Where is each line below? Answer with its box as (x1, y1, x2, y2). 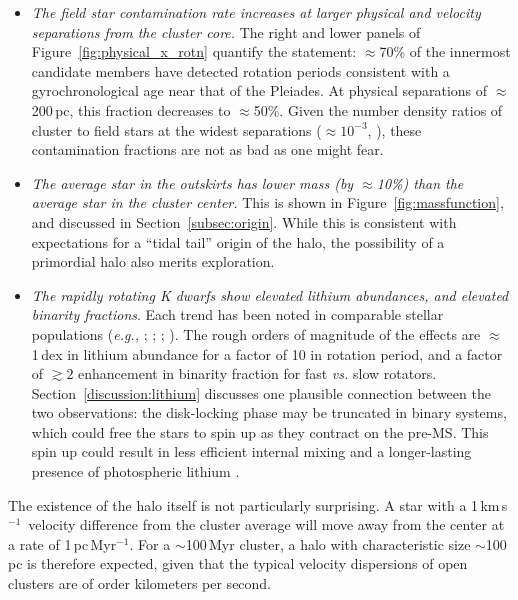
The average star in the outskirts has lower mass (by (31, 172, 354, 193)
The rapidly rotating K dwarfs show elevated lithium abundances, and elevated (31, 284, 509, 305)
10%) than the (376, 172, 464, 193)
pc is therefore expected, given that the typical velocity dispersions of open (8, 553, 468, 574)
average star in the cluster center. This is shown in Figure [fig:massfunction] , (31, 192, 504, 213)
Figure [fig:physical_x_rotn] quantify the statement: (31, 41, 357, 62)
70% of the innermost (379, 41, 511, 62)
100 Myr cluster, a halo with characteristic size (185, 533, 471, 554)
